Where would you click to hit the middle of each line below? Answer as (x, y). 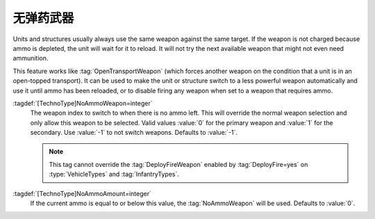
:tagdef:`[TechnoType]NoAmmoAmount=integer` (82, 193)
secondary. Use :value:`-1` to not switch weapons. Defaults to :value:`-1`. (134, 133)
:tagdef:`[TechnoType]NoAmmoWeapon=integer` (83, 103)
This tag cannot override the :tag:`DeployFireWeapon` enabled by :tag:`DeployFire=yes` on (178, 164)
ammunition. (31, 58)
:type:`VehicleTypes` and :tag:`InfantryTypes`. (114, 175)
